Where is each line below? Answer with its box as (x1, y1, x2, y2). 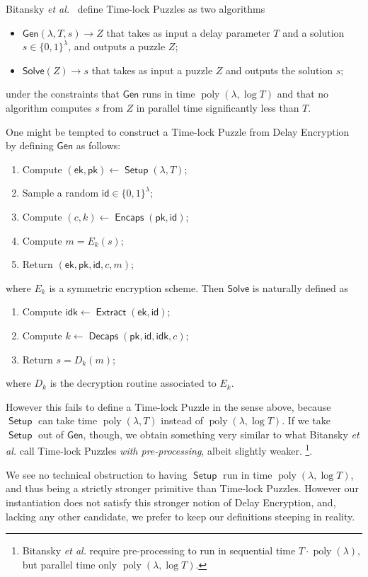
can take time (38, 413, 98, 428)
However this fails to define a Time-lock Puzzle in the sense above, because (6, 399, 331, 414)
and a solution (282, 25, 345, 40)
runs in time (142, 86, 195, 101)
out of (38, 426, 64, 441)
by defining (6, 138, 54, 153)
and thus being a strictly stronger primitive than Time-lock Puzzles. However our (6, 481, 359, 496)
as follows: (76, 138, 121, 153)
